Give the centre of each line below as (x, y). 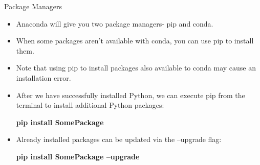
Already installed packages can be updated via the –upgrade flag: (119, 139)
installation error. (44, 77)
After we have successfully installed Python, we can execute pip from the (131, 95)
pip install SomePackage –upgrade (78, 156)
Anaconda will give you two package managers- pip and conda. (115, 23)
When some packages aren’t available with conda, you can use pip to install (135, 41)
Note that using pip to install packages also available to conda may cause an (136, 68)
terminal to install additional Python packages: (90, 105)
